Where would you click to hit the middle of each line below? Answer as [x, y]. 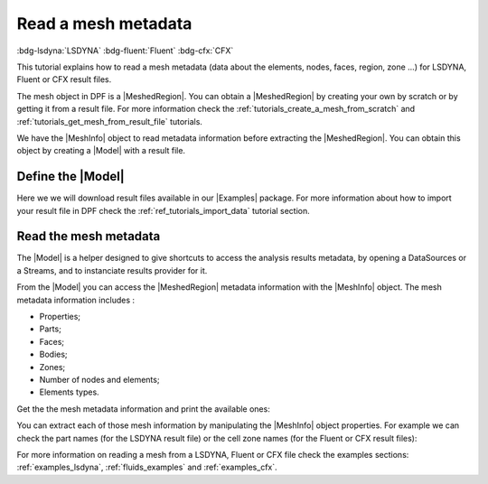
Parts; [51, 329]
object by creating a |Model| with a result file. [101, 151]
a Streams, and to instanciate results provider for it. [112, 270]
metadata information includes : [76, 300]
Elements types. [69, 392]
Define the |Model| [71, 177]
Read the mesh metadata [89, 236]
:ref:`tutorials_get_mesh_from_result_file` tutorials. [110, 121]
